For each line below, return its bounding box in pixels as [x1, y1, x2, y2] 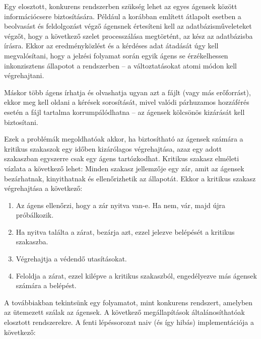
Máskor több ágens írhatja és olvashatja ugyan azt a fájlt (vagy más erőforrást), [4, 87, 251, 97]
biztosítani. [4, 116, 38, 127]
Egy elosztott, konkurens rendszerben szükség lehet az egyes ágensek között [4, 1, 237, 11]
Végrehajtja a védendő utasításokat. [16, 253, 127, 264]
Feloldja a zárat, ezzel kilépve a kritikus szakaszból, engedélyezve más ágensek [16, 270, 257, 281]
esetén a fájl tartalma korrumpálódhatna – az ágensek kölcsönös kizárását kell [4, 106, 245, 117]
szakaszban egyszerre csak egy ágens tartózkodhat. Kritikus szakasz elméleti [4, 153, 239, 164]
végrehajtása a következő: [4, 183, 83, 193]
